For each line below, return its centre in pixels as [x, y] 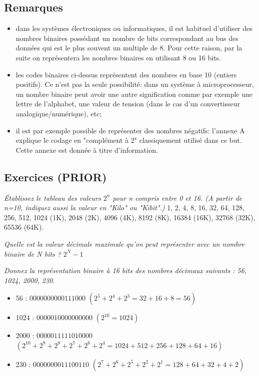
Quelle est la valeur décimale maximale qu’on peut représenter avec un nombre [124, 243]
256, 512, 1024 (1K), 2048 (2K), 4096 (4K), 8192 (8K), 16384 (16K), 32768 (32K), [130, 217]
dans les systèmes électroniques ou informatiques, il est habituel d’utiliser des [134, 28]
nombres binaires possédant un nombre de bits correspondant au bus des [127, 38]
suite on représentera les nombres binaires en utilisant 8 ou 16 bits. [118, 57]
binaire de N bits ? [33, 253]
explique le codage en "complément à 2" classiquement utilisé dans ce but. [129, 140]
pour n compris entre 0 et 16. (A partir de [177, 197]
